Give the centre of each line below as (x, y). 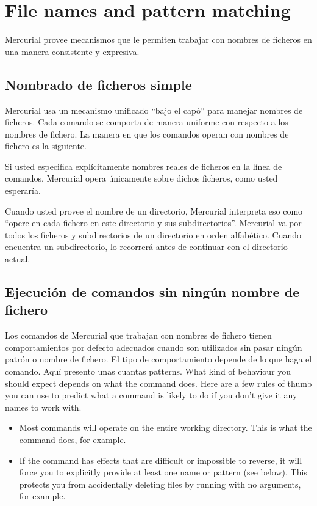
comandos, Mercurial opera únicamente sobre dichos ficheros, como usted (141, 178)
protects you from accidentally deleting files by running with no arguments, (160, 484)
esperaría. (23, 190)
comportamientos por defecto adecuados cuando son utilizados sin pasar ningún (154, 347)
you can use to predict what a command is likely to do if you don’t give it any (151, 395)
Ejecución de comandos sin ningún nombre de (152, 292)
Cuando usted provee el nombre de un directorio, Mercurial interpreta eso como (154, 211)
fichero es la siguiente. (46, 146)
